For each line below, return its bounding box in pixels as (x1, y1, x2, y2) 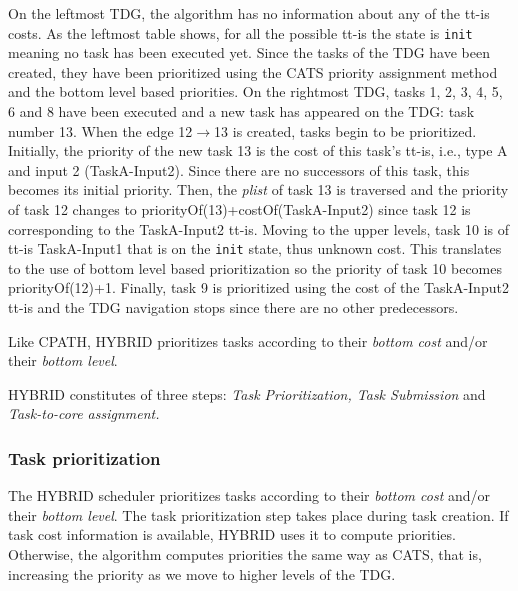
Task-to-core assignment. (8, 403, 160, 424)
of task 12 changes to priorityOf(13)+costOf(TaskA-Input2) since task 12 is (8, 199, 471, 219)
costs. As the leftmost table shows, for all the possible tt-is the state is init (8, 22, 473, 43)
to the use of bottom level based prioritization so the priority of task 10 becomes (8, 257, 503, 278)
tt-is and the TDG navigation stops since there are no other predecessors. (8, 297, 459, 318)
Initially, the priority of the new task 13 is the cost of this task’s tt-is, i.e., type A (8, 140, 508, 161)
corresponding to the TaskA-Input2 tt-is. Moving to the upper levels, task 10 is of (8, 218, 510, 239)
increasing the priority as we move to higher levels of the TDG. (8, 563, 396, 584)
